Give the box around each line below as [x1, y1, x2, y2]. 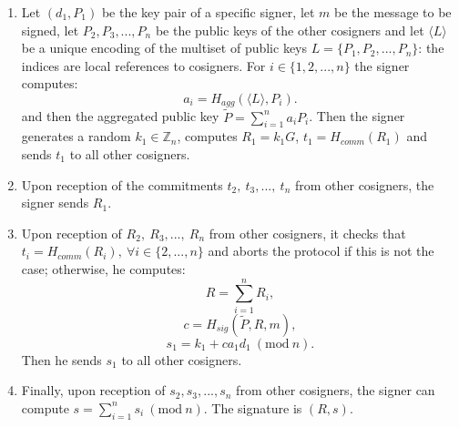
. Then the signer [309, 107, 405, 126]
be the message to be [334, 3, 452, 21]
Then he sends [21, 350, 102, 369]
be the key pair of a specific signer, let [101, 3, 315, 21]
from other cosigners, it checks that [209, 223, 406, 242]
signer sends [21, 193, 89, 212]
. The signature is [203, 398, 302, 417]
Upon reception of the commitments [21, 175, 223, 194]
